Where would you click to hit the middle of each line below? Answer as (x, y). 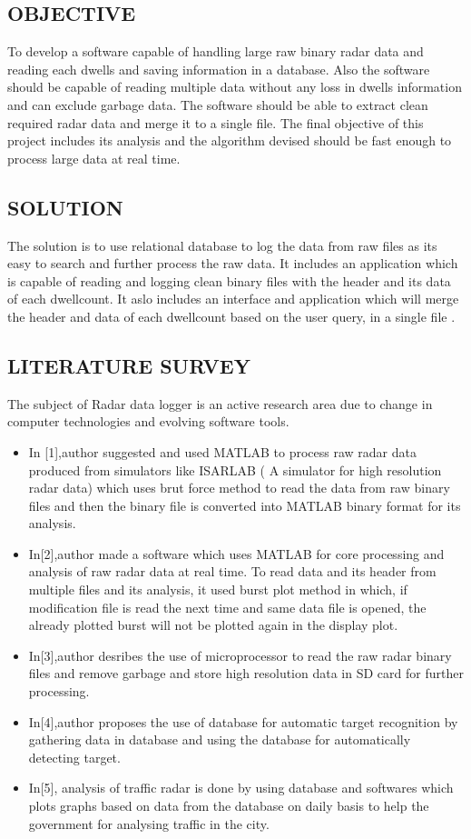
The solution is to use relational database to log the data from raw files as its (222, 245)
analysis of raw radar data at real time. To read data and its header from (232, 571)
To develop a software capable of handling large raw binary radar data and (216, 51)
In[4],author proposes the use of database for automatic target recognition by (243, 721)
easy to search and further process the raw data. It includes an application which (233, 263)
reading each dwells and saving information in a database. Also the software (219, 69)
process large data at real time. (94, 158)
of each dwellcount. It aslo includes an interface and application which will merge (233, 299)
